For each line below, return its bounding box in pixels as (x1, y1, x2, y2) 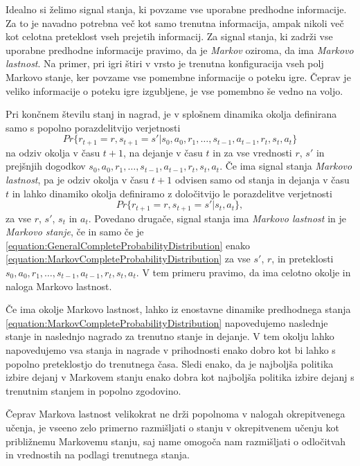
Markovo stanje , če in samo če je (6, 224, 144, 239)
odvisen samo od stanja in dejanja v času (174, 172, 350, 186)
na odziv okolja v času (6, 145, 100, 159)
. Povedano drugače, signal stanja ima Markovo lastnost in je (88, 210, 346, 225)
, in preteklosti (271, 251, 334, 266)
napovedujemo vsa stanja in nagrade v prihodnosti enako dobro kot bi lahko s (6, 342, 336, 357)
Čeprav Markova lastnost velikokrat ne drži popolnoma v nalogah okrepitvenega (6, 406, 345, 421)
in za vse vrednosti (213, 145, 292, 159)
